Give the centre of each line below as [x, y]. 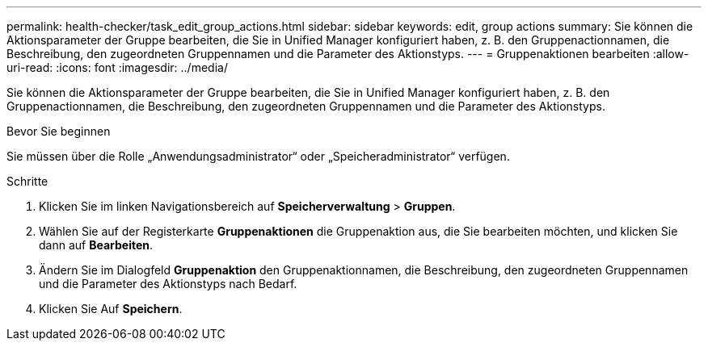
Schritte [27, 181]
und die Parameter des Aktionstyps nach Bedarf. [168, 284]
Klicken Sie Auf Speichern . [111, 309]
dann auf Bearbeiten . [96, 245]
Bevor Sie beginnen [59, 131]
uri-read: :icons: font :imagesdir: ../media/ [117, 67]
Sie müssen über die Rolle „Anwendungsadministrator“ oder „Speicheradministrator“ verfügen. [258, 156]
